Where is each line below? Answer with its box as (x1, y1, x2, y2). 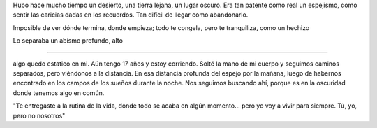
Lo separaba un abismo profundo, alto (13, 36, 124, 45)
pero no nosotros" (13, 111, 66, 120)
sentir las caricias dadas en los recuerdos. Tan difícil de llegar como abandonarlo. (13, 10, 249, 19)
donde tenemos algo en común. (13, 88, 105, 97)
